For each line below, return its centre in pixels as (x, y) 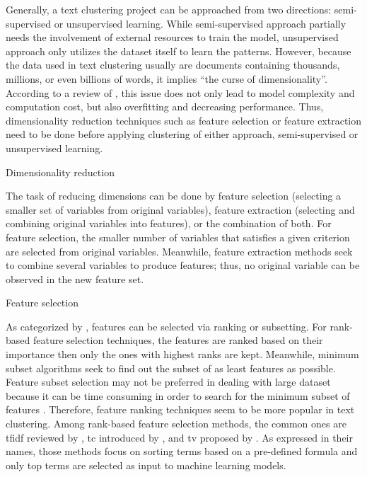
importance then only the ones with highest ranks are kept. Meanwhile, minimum (182, 354)
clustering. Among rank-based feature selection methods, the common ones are (176, 424)
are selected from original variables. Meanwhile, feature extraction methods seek (179, 251)
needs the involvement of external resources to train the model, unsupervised (172, 37)
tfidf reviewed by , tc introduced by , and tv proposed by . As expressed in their (179, 437)
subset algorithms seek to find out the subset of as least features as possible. (171, 368)
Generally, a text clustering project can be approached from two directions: (169, 9)
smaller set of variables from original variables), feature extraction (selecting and (180, 209)
